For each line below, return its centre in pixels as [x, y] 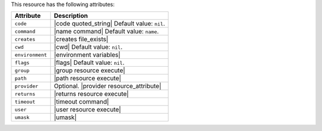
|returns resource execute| [92, 94]
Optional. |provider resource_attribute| [108, 86]
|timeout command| [82, 102]
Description [71, 16]
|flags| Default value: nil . [89, 63]
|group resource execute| [89, 70]
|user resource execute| [88, 110]
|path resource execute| [88, 79]
